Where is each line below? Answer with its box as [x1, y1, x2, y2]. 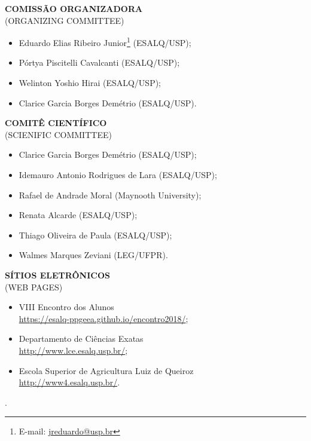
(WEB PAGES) [5, 280, 63, 293]
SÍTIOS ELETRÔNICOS [5, 268, 110, 281]
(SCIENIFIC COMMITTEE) [5, 128, 112, 140]
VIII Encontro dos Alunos [19, 301, 114, 313]
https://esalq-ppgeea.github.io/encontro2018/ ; [19, 312, 188, 324]
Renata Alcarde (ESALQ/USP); [19, 209, 138, 221]
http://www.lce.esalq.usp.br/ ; [19, 344, 128, 356]
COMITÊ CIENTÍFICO [5, 117, 107, 129]
